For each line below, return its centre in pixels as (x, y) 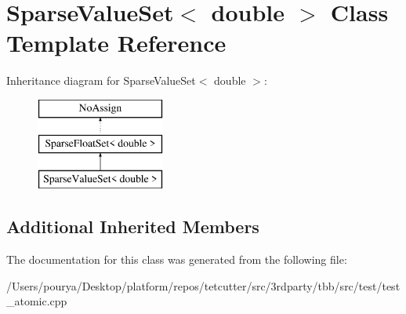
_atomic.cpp (37, 301)
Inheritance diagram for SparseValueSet (101, 80)
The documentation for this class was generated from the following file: (177, 259)
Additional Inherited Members (133, 226)
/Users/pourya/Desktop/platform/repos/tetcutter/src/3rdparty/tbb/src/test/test (203, 285)
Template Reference (116, 43)
